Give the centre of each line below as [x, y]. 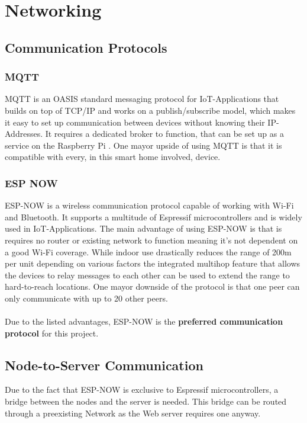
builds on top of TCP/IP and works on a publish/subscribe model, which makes [150, 110]
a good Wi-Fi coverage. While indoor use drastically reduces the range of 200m [148, 251]
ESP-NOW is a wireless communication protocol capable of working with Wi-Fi [149, 205]
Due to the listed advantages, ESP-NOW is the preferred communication [144, 321]
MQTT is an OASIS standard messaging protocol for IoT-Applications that [142, 99]
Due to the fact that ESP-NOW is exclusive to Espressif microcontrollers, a [142, 390]
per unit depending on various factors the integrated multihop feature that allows [153, 263]
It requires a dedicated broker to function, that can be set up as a [164, 134]
